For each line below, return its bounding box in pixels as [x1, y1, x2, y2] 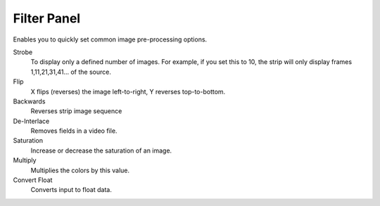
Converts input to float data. [30, 186, 112, 194]
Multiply [13, 156, 37, 165]
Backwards [13, 97, 46, 105]
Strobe [13, 48, 33, 56]
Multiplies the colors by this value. [30, 166, 130, 174]
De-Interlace [13, 117, 50, 125]
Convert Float [13, 176, 53, 184]
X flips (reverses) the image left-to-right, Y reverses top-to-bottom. [30, 87, 226, 96]
